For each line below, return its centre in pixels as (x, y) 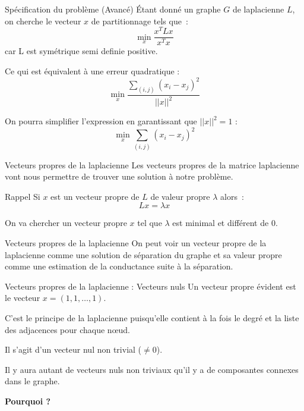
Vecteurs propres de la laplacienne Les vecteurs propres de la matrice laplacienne (152, 164)
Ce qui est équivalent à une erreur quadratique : (92, 70)
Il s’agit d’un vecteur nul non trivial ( (73, 349)
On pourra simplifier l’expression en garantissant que (101, 121)
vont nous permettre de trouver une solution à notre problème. (119, 176)
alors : (232, 196)
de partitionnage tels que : (140, 21)
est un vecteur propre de (95, 196)
